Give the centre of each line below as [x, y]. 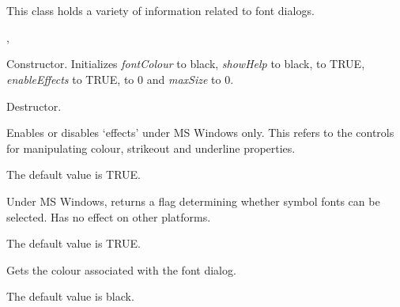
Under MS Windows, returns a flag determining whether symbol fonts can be [193, 201]
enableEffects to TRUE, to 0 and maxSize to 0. [120, 79]
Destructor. [34, 106]
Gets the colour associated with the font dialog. [121, 269]
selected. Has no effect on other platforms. [109, 216]
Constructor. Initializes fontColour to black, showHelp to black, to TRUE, [186, 64]
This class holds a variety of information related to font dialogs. [160, 11]
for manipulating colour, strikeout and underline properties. [151, 148]
